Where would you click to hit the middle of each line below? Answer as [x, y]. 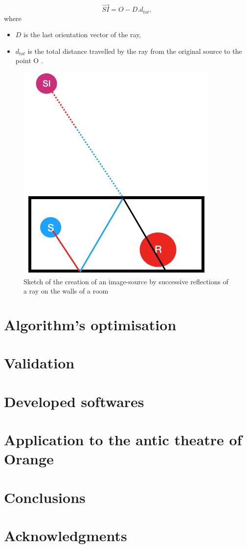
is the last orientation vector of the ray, [82, 34]
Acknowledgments [66, 536]
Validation [39, 363]
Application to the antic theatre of [123, 440]
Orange [29, 459]
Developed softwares [74, 401]
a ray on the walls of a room [66, 291]
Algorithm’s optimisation [90, 325]
